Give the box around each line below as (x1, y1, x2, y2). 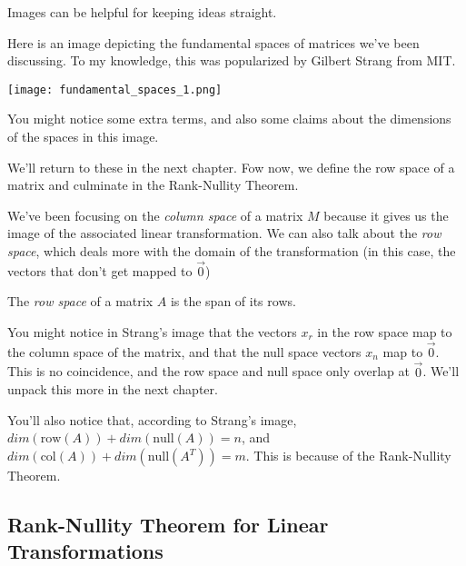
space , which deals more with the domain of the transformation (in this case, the (7, 242, 456, 260)
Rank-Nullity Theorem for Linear (7, 510, 329, 538)
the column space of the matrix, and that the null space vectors (7, 342, 362, 361)
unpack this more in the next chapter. (7, 380, 218, 399)
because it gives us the (323, 205, 449, 224)
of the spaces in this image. (7, 127, 159, 146)
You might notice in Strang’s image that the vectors (7, 323, 297, 341)
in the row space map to (317, 323, 452, 341)
